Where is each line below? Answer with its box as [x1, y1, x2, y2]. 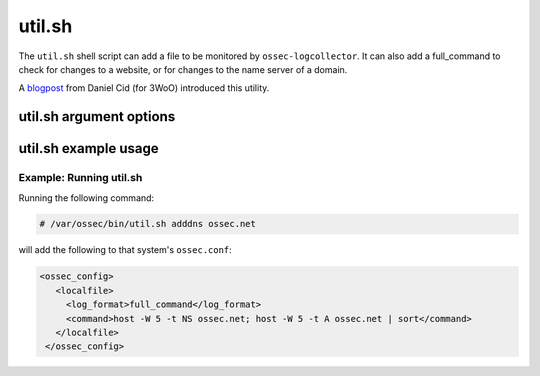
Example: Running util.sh [18, 171, 143, 185]
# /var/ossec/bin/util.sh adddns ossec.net [39, 218, 257, 230]
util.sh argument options [18, 108, 176, 125]
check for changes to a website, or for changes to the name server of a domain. [18, 63, 348, 75]
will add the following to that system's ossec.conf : [18, 244, 232, 256]
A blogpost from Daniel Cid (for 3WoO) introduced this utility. [18, 82, 270, 94]
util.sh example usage [18, 140, 159, 157]
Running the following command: [18, 191, 155, 204]
